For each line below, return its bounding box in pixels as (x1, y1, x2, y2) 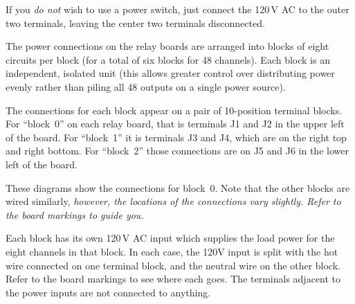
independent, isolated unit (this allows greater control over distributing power (6, 66, 335, 80)
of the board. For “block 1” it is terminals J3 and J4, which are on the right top (6, 129, 347, 144)
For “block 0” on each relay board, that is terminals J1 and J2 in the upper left (6, 116, 345, 131)
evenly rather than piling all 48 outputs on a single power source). (6, 79, 286, 93)
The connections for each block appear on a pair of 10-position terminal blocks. (6, 102, 343, 117)
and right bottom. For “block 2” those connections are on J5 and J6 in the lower (6, 143, 349, 158)
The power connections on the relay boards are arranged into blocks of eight (6, 39, 329, 53)
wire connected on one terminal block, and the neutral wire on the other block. (6, 258, 340, 272)
